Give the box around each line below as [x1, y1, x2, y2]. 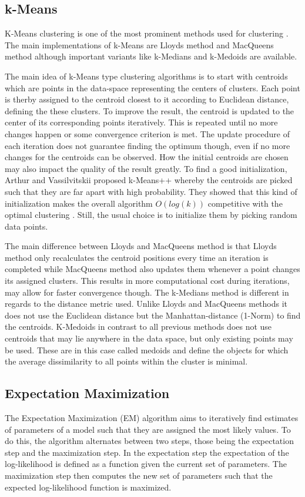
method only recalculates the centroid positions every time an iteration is [5, 251, 269, 263]
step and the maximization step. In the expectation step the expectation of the [5, 446, 289, 458]
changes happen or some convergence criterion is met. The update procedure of [5, 127, 290, 140]
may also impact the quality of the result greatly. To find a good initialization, [5, 162, 287, 174]
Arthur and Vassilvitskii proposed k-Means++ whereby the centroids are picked [5, 174, 293, 186]
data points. [5, 220, 48, 232]
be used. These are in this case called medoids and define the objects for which [5, 343, 289, 356]
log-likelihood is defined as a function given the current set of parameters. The [5, 458, 287, 470]
